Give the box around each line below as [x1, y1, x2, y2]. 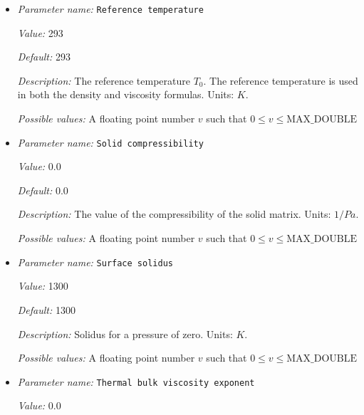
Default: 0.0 [17, 182, 68, 197]
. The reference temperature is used [203, 73, 358, 88]
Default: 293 [17, 49, 71, 64]
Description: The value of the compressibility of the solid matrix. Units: [17, 206, 331, 221]
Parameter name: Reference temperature [17, 1, 204, 16]
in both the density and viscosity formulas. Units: [17, 87, 234, 102]
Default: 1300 [17, 302, 76, 317]
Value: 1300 [17, 278, 68, 293]
